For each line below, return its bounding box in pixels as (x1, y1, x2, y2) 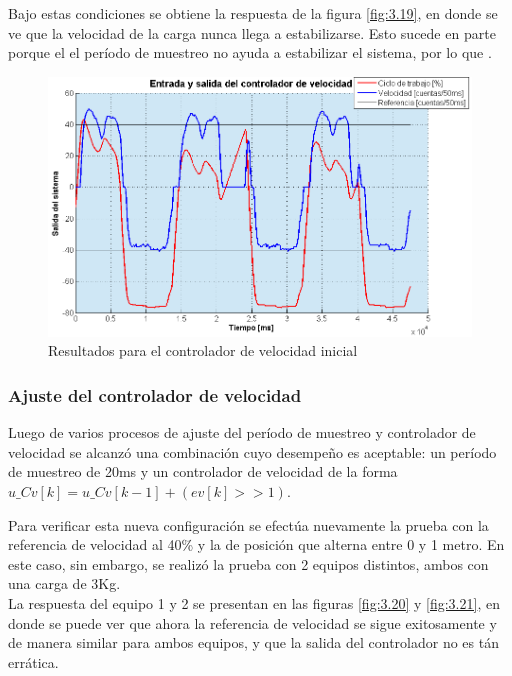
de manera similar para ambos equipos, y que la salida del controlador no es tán (8, 632, 499, 653)
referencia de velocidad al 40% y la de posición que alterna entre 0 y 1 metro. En (8, 534, 505, 555)
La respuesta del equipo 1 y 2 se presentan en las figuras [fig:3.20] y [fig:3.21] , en (8, 593, 500, 614)
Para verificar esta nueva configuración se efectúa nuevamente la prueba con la (8, 514, 489, 535)
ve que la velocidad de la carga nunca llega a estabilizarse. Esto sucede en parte (8, 22, 496, 43)
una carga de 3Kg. (8, 573, 121, 594)
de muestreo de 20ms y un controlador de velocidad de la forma (8, 461, 398, 482)
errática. (8, 651, 59, 672)
